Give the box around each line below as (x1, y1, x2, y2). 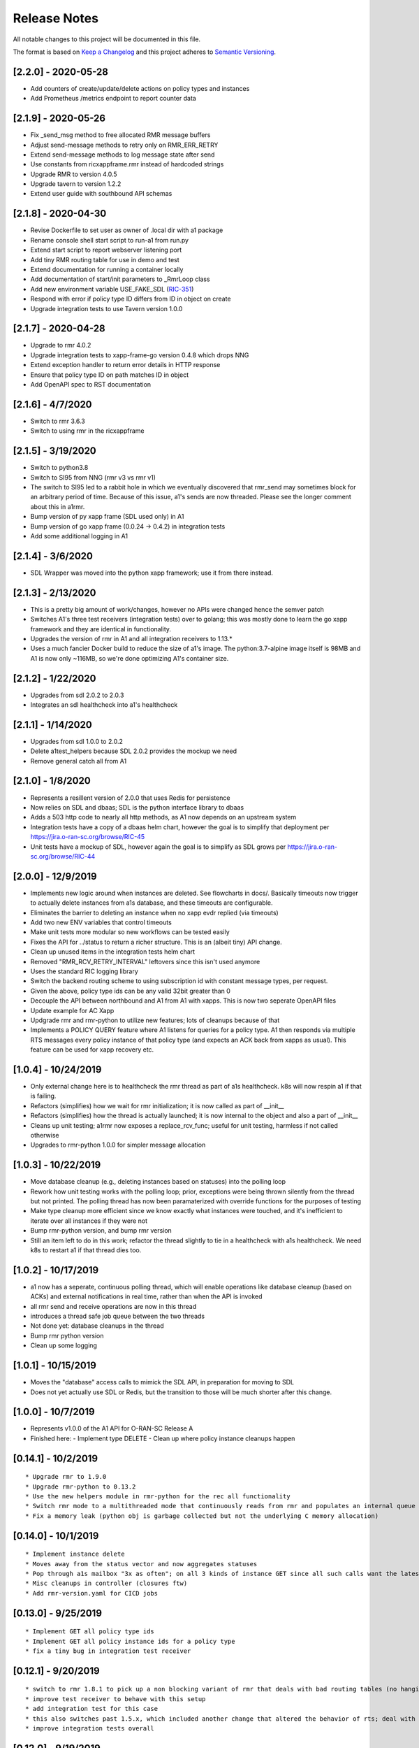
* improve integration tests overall (25, 1724, 155, 1732)
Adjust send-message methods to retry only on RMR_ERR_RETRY (30, 141, 219, 149)
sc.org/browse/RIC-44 (30, 852, 96, 860)
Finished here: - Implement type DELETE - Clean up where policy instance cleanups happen (30, 1434, 295, 1442)
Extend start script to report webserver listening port (30, 245, 182, 255)
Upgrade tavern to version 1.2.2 (30, 180, 122, 188)
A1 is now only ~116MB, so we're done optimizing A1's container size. (30, 654, 229, 662)
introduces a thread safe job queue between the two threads (30, 1312, 205, 1321)
